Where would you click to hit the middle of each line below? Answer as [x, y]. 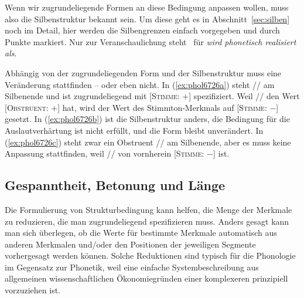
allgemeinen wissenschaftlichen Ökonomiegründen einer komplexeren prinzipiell [146, 278]
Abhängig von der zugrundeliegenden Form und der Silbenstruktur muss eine [143, 72]
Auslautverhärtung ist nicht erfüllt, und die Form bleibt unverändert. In [134, 130]
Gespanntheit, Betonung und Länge [115, 185]
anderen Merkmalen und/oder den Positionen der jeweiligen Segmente [130, 244]
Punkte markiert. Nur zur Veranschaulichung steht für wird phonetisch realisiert [151, 41]
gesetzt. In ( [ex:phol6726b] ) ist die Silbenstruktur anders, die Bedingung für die [147, 119]
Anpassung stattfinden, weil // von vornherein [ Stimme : [105, 153]
